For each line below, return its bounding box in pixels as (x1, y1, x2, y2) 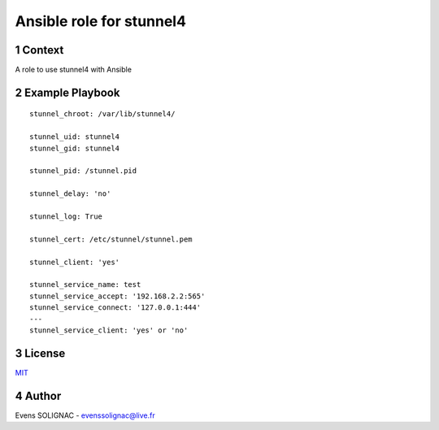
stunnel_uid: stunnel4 (29, 132, 120, 141)
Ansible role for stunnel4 (15, 12, 187, 30)
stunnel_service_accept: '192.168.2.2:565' (29, 291, 206, 301)
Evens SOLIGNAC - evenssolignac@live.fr (15, 410, 155, 420)
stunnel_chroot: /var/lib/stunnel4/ (29, 110, 176, 119)
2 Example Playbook (15, 85, 120, 99)
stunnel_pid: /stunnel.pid (29, 167, 137, 176)
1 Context (15, 43, 64, 57)
